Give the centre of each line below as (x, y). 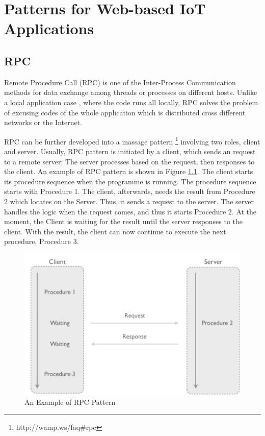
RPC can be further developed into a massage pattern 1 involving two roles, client (132, 140)
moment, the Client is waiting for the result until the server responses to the (124, 221)
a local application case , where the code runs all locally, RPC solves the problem (131, 102)
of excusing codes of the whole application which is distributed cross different (125, 112)
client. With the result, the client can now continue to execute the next (115, 231)
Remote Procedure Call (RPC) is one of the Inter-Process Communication (120, 82)
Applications (49, 28)
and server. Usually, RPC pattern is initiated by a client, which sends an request (130, 151)
